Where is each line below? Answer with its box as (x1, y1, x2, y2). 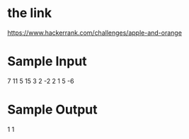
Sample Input (7, 53, 87, 69)
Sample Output (7, 101, 98, 118)
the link (7, 5, 52, 21)
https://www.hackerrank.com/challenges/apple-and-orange (7, 28, 183, 37)
